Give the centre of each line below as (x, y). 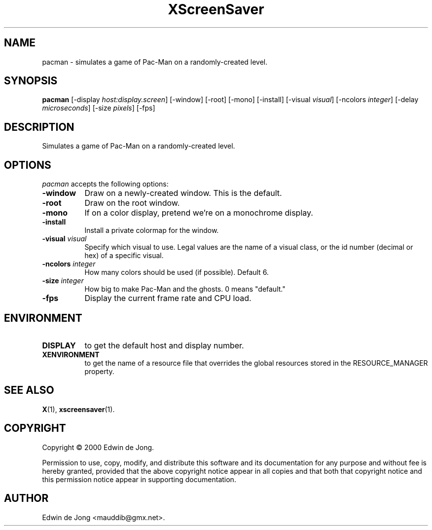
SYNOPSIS (31, 81)
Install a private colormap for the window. (152, 230)
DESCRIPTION (39, 127)
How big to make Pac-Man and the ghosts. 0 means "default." (185, 289)
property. (99, 371)
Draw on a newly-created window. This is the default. (183, 193)
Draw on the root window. (132, 203)
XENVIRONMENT (71, 354)
